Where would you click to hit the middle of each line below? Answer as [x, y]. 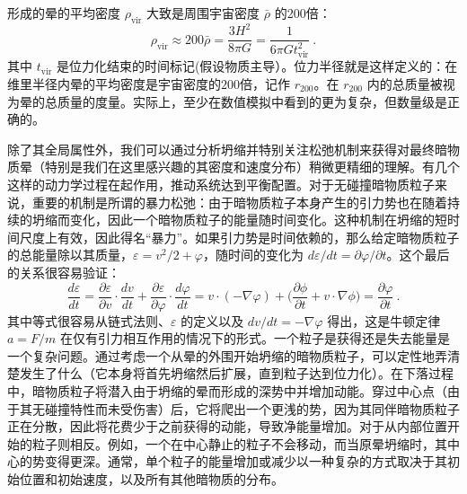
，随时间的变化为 [253, 255]
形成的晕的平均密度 [64, 13]
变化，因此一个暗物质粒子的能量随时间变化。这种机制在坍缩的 [252, 220]
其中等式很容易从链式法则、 [89, 320]
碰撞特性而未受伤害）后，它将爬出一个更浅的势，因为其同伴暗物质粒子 [252, 408]
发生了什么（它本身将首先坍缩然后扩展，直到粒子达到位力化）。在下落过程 [236, 373]
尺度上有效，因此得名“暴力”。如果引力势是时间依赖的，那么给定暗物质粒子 [239, 237]
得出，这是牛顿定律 [384, 320]
